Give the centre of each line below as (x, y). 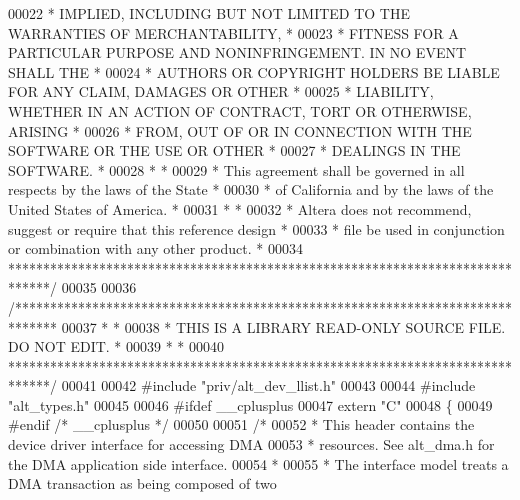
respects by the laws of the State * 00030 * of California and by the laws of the (251, 189)
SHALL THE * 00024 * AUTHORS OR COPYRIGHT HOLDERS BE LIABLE (254, 71)
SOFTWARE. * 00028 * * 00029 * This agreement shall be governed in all (236, 169)
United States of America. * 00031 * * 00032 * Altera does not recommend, (240, 208)
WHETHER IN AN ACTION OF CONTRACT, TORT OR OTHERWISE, (240, 110)
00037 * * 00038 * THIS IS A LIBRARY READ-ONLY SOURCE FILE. (283, 326)
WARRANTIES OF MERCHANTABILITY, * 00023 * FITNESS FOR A (233, 32)
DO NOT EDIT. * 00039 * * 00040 (116, 346)
